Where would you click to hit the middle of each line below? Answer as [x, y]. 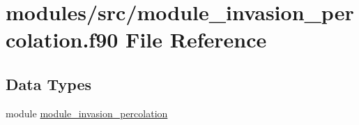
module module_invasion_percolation [87, 113]
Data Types [48, 83]
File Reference [196, 39]
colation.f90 [62, 39]
